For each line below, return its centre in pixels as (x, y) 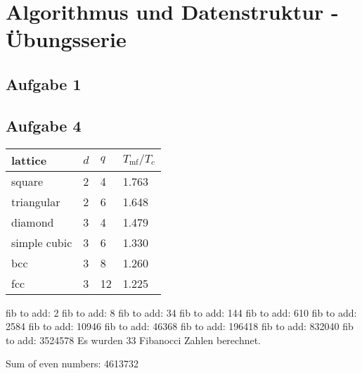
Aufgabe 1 (44, 83)
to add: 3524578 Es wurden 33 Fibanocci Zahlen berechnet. (134, 340)
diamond (33, 222)
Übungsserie (66, 39)
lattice (29, 160)
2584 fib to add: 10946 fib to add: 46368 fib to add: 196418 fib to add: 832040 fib (180, 326)
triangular (36, 201)
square (27, 181)
